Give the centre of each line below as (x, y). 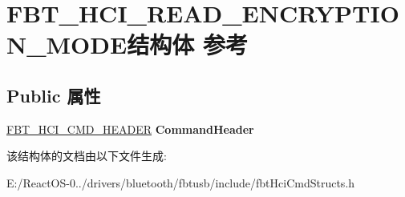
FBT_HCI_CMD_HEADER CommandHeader (130, 129)
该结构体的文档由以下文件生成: (87, 156)
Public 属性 (54, 95)
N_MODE (67, 44)
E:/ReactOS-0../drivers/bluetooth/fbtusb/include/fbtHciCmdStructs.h (181, 182)
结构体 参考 (187, 44)
